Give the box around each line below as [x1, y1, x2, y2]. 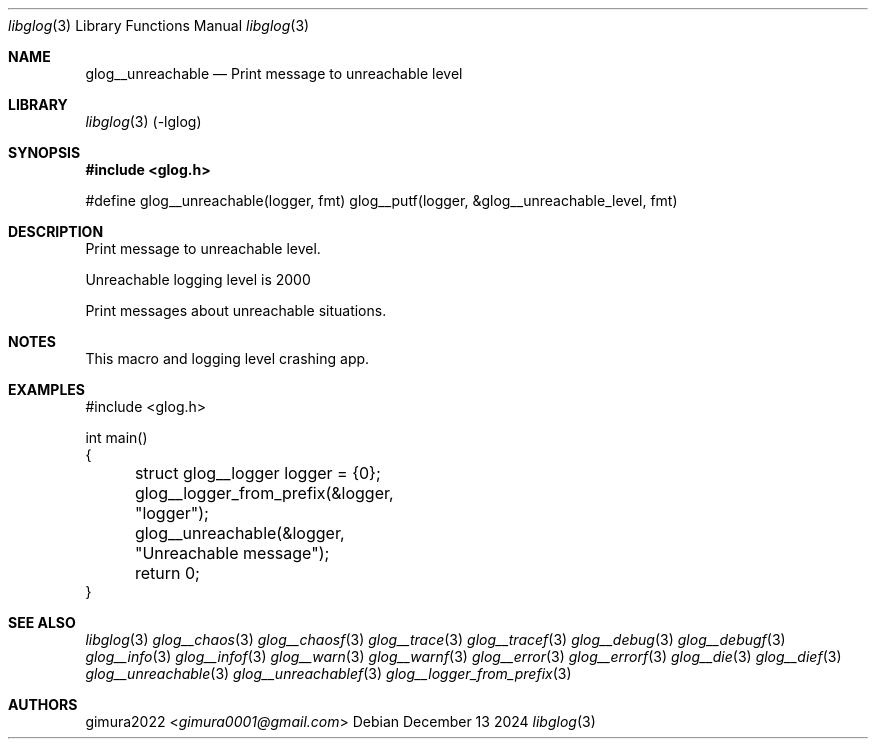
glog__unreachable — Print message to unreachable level [85, 65, 463, 82]
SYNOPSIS [8, 144, 81, 161]
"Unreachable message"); [134, 543, 330, 563]
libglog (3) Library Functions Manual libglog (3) [8, 17, 310, 34]
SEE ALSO [8, 614, 76, 631]
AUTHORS [8, 696, 78, 713]
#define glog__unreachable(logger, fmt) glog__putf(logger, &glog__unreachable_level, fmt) [85, 192, 678, 209]
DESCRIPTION [8, 223, 104, 240]
